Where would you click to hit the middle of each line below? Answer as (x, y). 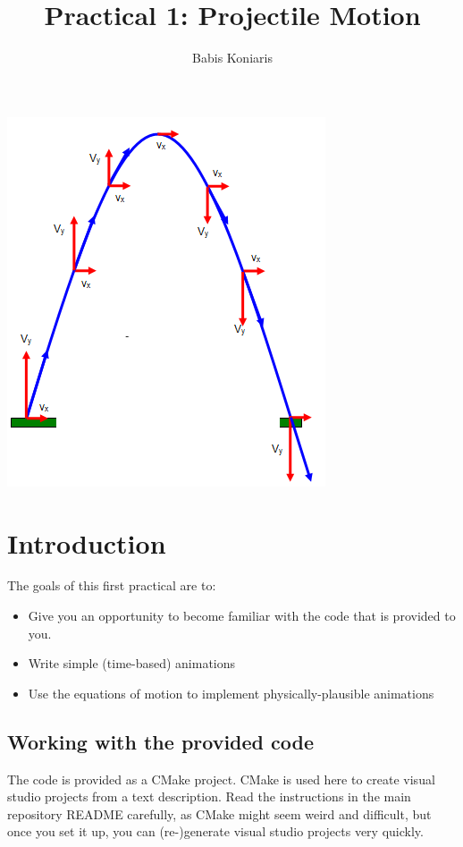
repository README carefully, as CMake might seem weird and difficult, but (219, 813)
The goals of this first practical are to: (112, 585)
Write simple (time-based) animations (132, 663)
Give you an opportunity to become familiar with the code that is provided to (242, 616)
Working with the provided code (161, 741)
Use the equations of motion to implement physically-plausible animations (231, 693)
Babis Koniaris (232, 58)
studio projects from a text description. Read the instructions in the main (209, 796)
